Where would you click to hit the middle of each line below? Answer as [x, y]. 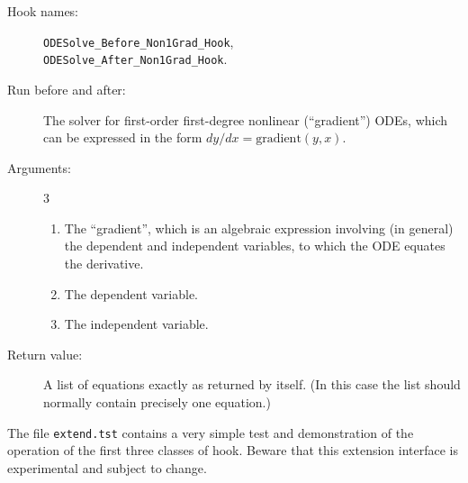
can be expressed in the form [123, 137]
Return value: [45, 354]
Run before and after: [67, 89]
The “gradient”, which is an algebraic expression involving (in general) [259, 228]
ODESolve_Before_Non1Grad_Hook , [139, 41]
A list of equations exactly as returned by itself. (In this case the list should [252, 384]
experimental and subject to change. [107, 467]
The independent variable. [136, 324]
